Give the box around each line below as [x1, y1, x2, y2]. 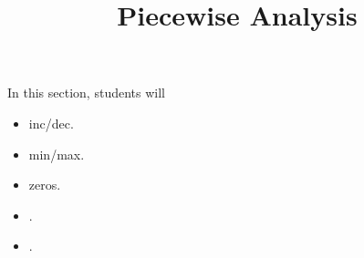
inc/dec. [28, 113, 74, 132]
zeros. [28, 175, 61, 194]
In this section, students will [7, 83, 165, 102]
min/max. [28, 144, 85, 163]
